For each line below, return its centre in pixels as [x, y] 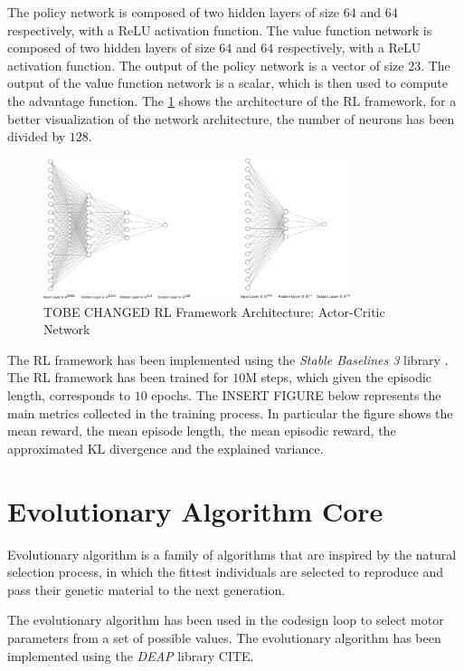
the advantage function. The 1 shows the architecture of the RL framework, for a [232, 100]
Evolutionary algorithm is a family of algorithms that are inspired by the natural [232, 554]
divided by [37, 136]
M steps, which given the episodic [339, 377]
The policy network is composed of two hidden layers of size [174, 12]
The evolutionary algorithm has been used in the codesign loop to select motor [226, 620]
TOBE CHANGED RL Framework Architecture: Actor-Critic [214, 311]
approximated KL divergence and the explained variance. [166, 448]
